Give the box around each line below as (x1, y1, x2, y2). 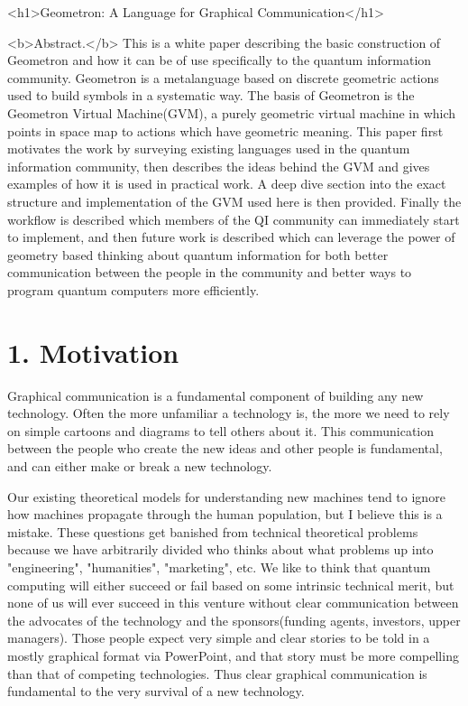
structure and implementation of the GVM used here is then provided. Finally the (7, 191, 462, 210)
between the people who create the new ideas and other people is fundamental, (7, 439, 443, 458)
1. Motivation (7, 333, 179, 370)
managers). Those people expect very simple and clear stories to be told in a (7, 628, 430, 647)
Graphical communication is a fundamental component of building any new (7, 386, 424, 404)
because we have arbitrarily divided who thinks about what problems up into (7, 540, 434, 559)
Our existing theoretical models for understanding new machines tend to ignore (7, 487, 445, 506)
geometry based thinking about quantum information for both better (7, 245, 389, 264)
